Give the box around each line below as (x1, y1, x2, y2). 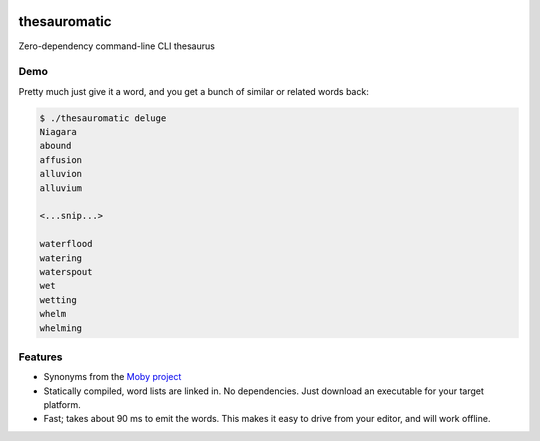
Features (18, 350, 63, 364)
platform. (43, 399, 82, 411)
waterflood (39, 238, 93, 250)
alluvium (39, 182, 83, 194)
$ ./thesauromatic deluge (39, 112, 167, 124)
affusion (39, 154, 83, 165)
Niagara (39, 126, 77, 138)
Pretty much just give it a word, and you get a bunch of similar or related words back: (18, 85, 369, 97)
